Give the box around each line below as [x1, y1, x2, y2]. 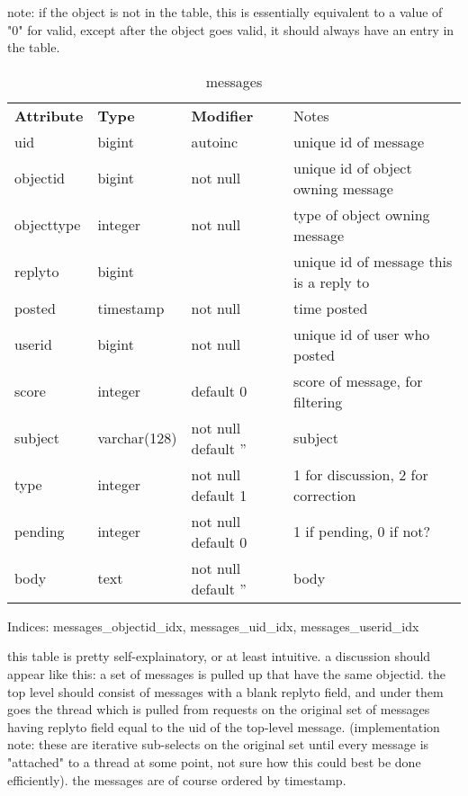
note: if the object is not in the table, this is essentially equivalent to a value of [7, 3, 443, 21]
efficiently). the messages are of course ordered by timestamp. [7, 770, 346, 789]
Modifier [191, 104, 254, 126]
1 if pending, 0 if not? [293, 521, 431, 542]
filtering [293, 390, 343, 412]
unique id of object [293, 157, 412, 178]
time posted [293, 297, 368, 318]
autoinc [191, 130, 238, 152]
